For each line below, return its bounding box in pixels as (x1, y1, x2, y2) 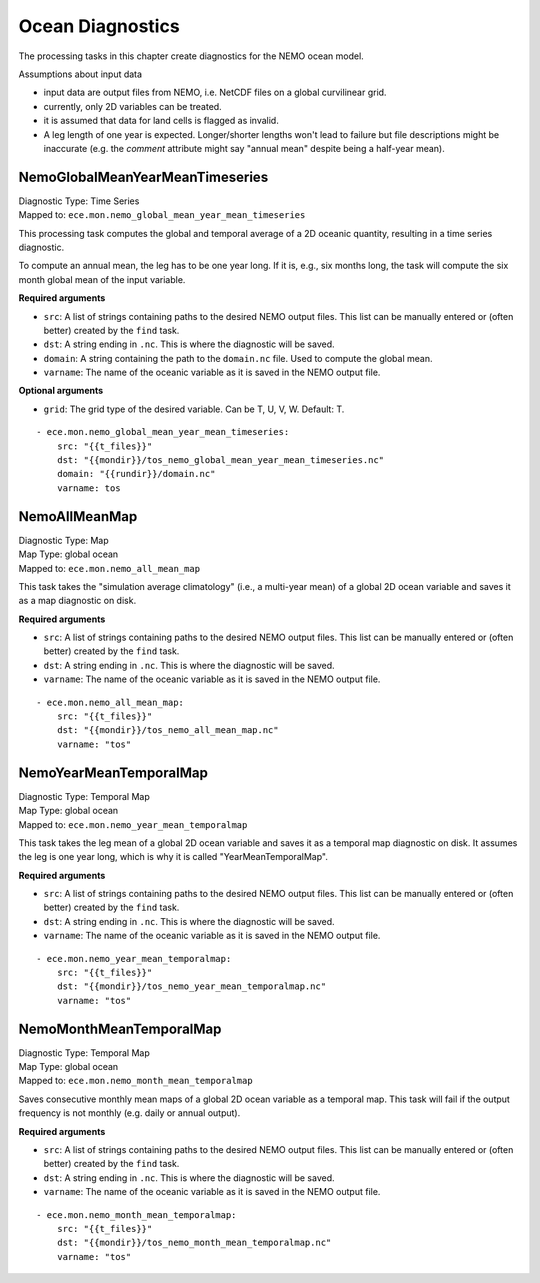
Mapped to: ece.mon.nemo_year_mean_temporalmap (18, 818, 248, 830)
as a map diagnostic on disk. (18, 595, 137, 607)
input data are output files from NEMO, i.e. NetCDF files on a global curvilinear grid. (43, 86, 387, 99)
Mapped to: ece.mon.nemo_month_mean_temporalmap (18, 1075, 254, 1087)
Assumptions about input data (18, 68, 143, 80)
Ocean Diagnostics (18, 15, 180, 37)
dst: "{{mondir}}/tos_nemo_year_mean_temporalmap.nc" (56, 981, 327, 992)
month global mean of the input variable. (18, 273, 186, 285)
